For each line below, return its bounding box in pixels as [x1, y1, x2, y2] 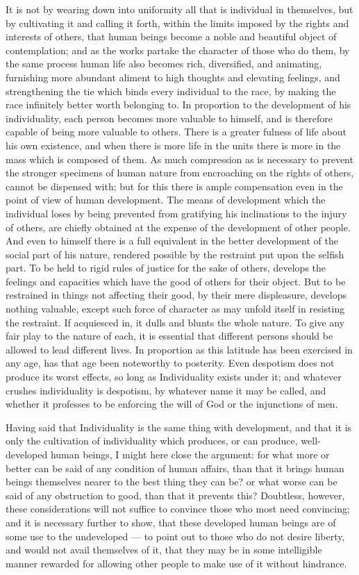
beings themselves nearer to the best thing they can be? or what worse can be [6, 474, 337, 489]
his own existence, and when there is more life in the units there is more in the [6, 137, 341, 152]
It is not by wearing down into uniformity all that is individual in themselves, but [6, 2, 353, 16]
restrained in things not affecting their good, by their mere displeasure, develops [6, 287, 347, 302]
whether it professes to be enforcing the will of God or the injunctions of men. [6, 397, 338, 411]
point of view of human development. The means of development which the [6, 192, 326, 207]
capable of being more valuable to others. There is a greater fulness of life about [6, 124, 347, 139]
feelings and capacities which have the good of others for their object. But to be [6, 274, 346, 288]
